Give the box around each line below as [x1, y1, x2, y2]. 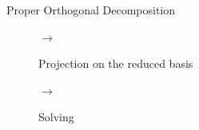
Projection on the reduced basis [38, 55, 193, 72]
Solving [38, 108, 74, 125]
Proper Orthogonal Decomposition [6, 2, 176, 18]
